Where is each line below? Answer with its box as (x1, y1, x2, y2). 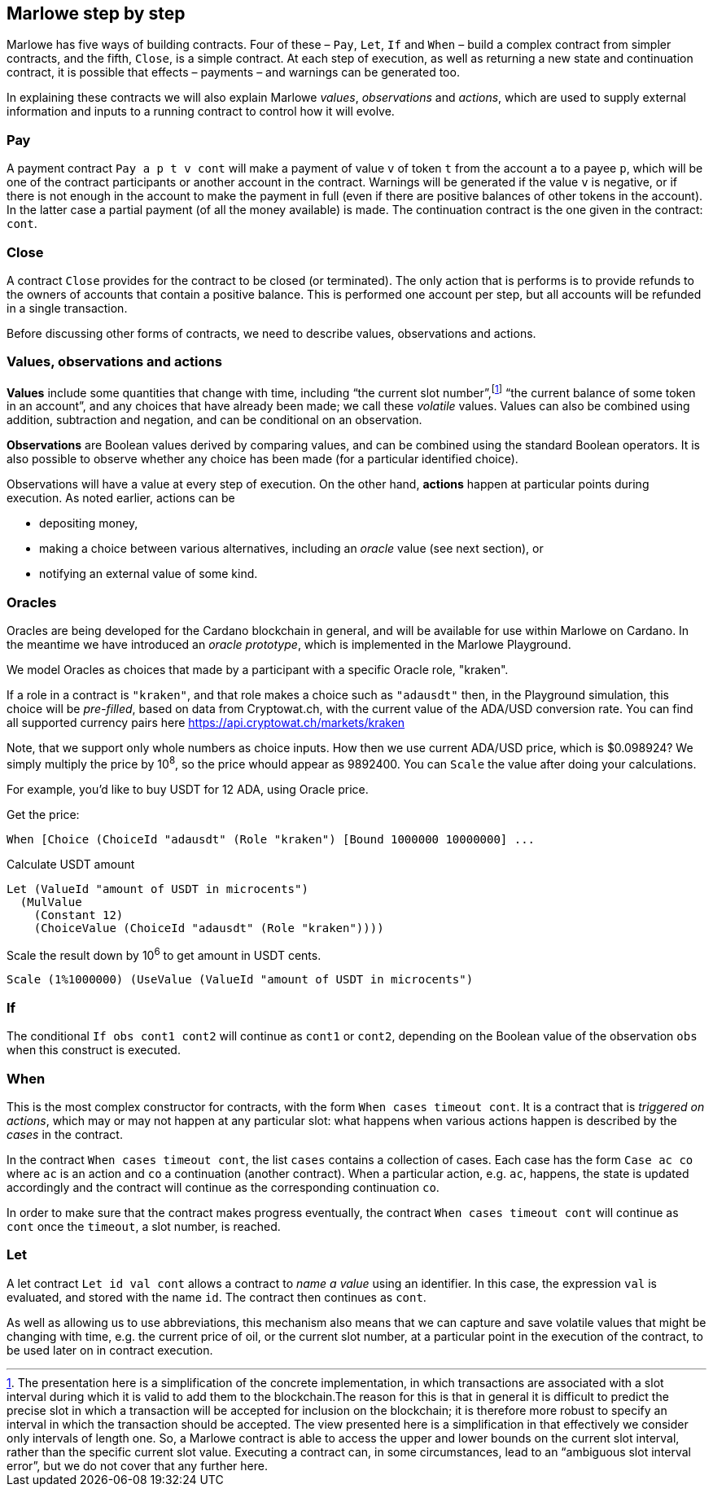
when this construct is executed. (7, 1043, 181, 1057)
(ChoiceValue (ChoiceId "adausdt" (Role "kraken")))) (33, 921, 384, 935)
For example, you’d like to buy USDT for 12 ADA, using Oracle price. (7, 782, 369, 796)
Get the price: (7, 807, 80, 821)
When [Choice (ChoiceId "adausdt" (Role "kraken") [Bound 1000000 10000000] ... (7, 832, 536, 846)
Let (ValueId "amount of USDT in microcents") (7, 882, 308, 895)
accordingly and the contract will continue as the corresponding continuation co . (7, 1180, 440, 1194)
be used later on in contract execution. (7, 1342, 213, 1357)
